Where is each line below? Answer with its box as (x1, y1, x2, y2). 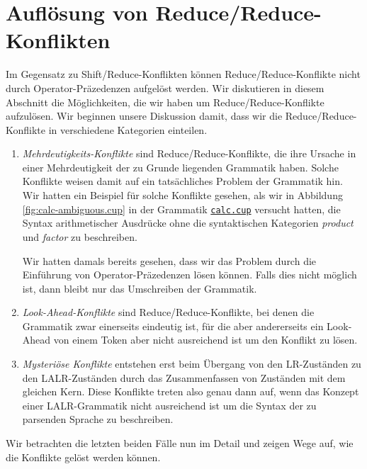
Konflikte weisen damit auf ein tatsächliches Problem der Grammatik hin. (22, 174, 343, 188)
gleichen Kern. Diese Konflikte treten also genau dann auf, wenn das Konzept (22, 384, 359, 399)
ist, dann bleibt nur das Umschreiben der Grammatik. (22, 281, 257, 295)
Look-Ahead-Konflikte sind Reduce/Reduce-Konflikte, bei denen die (22, 305, 315, 320)
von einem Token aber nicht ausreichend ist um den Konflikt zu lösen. (53, 332, 358, 347)
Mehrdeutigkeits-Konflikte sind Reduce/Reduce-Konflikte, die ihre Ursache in (22, 146, 356, 161)
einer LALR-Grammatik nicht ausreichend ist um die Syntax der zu (22, 397, 317, 412)
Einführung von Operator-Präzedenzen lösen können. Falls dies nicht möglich (22, 267, 357, 282)
